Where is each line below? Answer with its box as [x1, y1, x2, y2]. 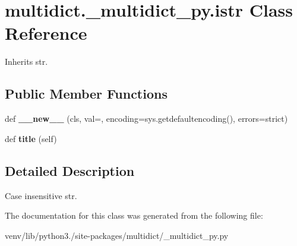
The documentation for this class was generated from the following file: [5, 209, 263, 222]
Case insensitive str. [5, 189, 77, 201]
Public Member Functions [5, 84, 168, 103]
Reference [5, 21, 87, 45]
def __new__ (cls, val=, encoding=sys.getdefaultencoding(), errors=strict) [5, 112, 288, 125]
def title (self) [5, 132, 57, 144]
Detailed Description [5, 161, 135, 179]
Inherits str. [5, 55, 48, 68]
